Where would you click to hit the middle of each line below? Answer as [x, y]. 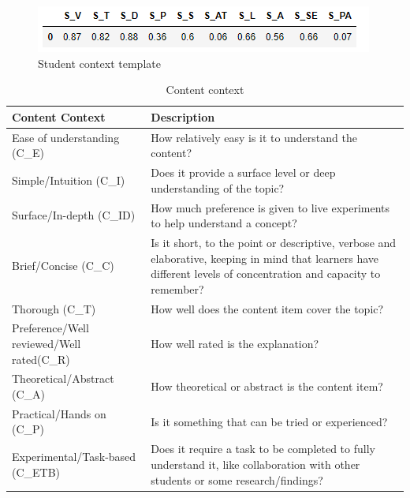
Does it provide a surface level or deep [243, 172]
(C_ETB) [36, 472]
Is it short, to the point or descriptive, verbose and [274, 242]
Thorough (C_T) [54, 308]
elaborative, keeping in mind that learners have [265, 258]
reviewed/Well [47, 343]
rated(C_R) [41, 359]
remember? [177, 288]
